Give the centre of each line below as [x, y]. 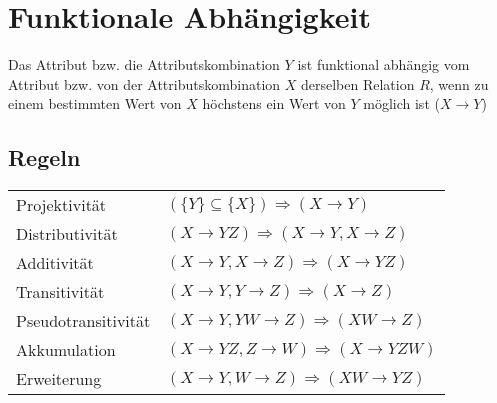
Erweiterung [59, 379]
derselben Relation [358, 83]
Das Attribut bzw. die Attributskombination [144, 64]
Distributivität [67, 234]
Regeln [44, 157]
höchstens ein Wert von [274, 103]
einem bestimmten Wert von [95, 103]
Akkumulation [66, 350]
